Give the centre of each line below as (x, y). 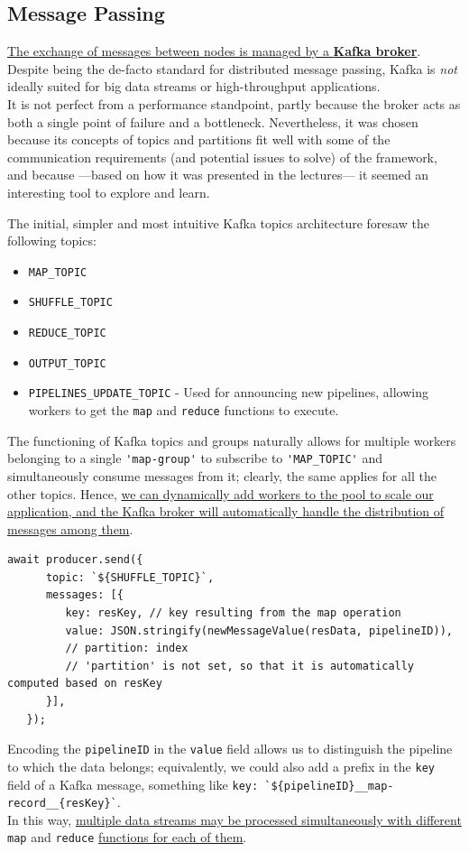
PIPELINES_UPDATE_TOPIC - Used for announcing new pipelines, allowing (228, 392)
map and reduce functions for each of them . (127, 837)
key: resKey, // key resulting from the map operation (233, 613)
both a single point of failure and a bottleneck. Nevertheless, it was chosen (213, 121)
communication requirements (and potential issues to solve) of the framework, (222, 157)
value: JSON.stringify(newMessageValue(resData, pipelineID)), (259, 630)
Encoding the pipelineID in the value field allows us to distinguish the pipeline (230, 749)
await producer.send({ (75, 560)
